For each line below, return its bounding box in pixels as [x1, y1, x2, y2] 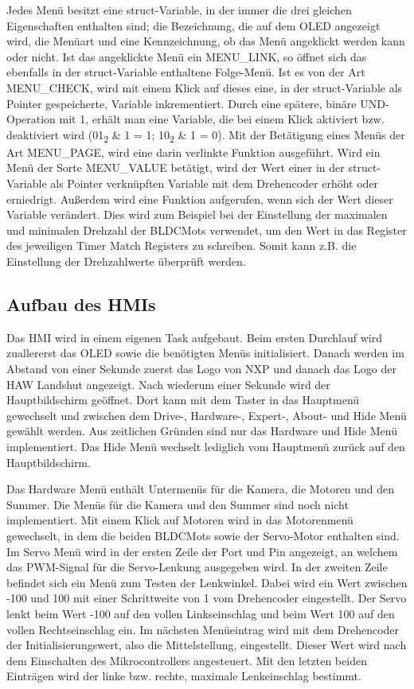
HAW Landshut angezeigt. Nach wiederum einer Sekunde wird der [6, 376, 330, 392]
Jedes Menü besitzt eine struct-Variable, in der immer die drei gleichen [6, 2, 352, 18]
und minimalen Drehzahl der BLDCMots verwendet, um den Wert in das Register [6, 221, 407, 238]
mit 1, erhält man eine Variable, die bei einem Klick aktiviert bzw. [59, 111, 385, 127]
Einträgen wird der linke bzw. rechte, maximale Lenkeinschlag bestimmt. [6, 668, 361, 684]
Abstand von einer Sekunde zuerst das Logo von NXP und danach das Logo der [6, 360, 396, 377]
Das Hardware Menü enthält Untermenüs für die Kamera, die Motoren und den [6, 481, 395, 497]
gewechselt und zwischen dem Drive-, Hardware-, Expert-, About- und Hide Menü [6, 407, 407, 423]
